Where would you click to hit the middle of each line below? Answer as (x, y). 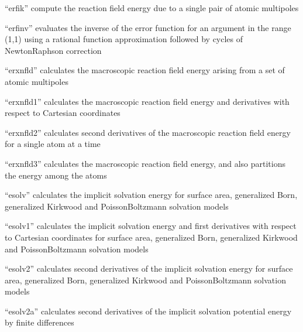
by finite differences (39, 322)
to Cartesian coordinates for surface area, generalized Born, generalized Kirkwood (151, 237)
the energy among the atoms (56, 175)
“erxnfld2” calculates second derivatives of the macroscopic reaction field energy (148, 132)
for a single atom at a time (53, 144)
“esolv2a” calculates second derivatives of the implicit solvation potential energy (148, 311)
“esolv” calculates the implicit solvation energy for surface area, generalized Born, (151, 195)
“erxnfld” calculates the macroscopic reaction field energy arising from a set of (145, 70)
